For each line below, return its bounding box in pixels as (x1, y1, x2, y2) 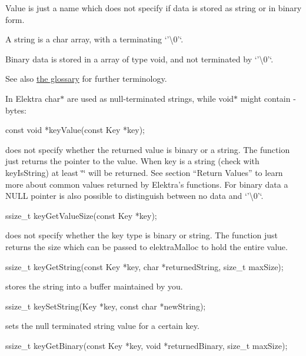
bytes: (5, 104, 26, 116)
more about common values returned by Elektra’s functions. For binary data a (5, 178, 288, 190)
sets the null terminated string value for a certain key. (5, 320, 199, 332)
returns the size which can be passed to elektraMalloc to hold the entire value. (5, 240, 288, 252)
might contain (240, 92, 291, 104)
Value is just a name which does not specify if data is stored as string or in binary (5, 2, 302, 14)
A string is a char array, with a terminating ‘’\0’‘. (5, 33, 184, 45)
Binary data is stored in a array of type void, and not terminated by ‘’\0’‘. (5, 52, 274, 65)
